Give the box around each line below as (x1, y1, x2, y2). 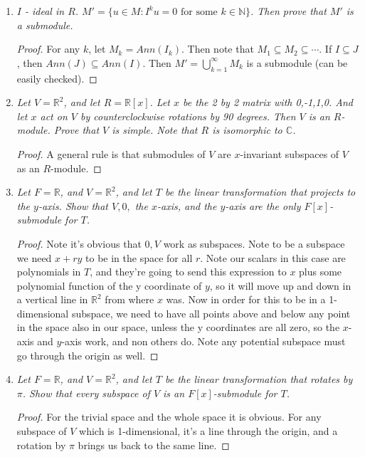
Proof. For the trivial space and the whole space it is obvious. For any (16, 409, 322, 424)
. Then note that (181, 41, 254, 56)
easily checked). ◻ (16, 70, 97, 85)
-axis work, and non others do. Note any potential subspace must (61, 334, 346, 349)
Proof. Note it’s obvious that (16, 236, 142, 251)
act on (40, 108, 68, 123)
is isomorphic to (212, 122, 282, 137)
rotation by (16, 437, 66, 452)
